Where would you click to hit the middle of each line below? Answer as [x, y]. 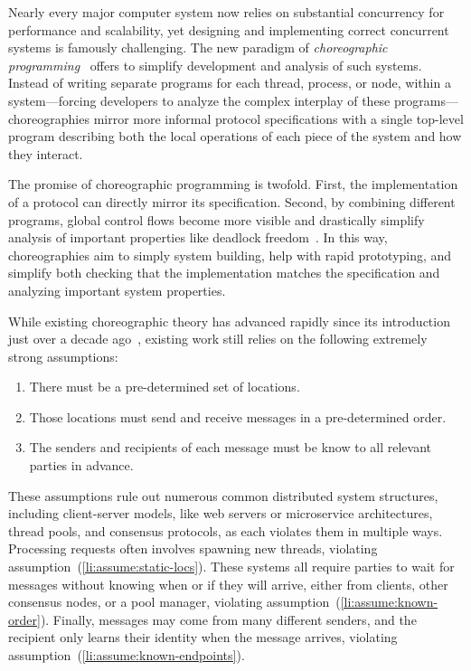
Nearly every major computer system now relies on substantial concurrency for [226, 12]
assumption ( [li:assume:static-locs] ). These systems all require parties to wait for [231, 567]
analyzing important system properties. [117, 290]
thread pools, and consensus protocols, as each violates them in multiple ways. [226, 530]
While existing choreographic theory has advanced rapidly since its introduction [229, 321]
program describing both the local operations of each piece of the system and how [235, 136]
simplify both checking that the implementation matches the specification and [224, 273]
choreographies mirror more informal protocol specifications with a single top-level [236, 118]
